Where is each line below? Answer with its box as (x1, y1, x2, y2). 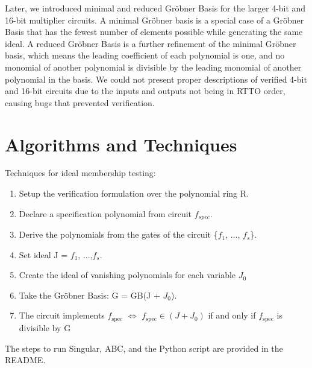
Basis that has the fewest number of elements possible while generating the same (5, 25, 303, 38)
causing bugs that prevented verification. (5, 96, 155, 109)
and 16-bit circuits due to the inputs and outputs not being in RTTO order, (5, 84, 285, 97)
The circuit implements (19, 309, 105, 322)
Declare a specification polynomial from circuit (19, 207, 192, 220)
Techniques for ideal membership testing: (5, 167, 156, 179)
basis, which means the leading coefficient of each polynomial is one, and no (5, 49, 285, 62)
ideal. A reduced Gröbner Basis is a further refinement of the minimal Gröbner (5, 37, 296, 49)
